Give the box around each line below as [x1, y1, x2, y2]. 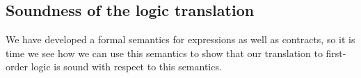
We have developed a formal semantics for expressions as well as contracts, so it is [6, 32, 355, 47]
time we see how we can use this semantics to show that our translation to [6, 45, 323, 60]
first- [326, 45, 346, 60]
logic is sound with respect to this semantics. [31, 59, 222, 74]
